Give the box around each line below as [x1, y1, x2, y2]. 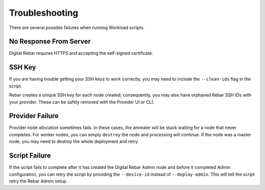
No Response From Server [9, 37, 91, 46]
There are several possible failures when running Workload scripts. [9, 25, 145, 31]
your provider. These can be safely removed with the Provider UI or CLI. [9, 99, 155, 105]
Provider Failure [9, 112, 59, 120]
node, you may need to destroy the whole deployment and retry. [9, 138, 139, 145]
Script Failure [9, 152, 51, 160]
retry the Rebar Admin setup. [9, 178, 68, 184]
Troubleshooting [9, 7, 79, 18]
